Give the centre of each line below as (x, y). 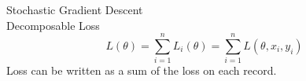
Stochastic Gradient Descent (75, 9)
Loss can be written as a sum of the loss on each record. (142, 70)
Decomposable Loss (53, 25)
